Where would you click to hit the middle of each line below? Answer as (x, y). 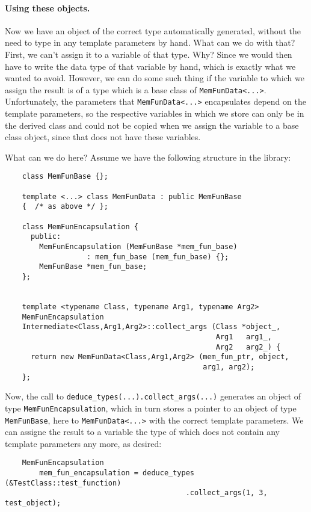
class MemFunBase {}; (65, 177)
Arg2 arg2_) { (248, 347)
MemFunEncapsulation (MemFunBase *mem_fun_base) (138, 247)
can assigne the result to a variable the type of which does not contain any (142, 432)
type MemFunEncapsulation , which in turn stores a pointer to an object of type (151, 408)
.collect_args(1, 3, (226, 493)
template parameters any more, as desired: (83, 443)
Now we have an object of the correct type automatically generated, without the (153, 30)
